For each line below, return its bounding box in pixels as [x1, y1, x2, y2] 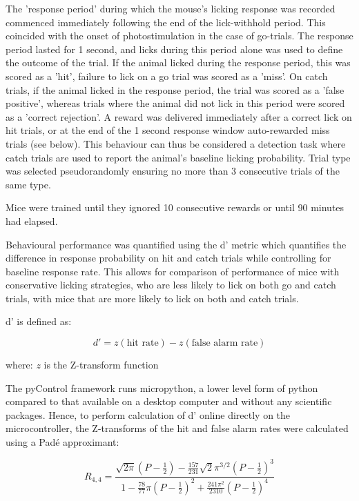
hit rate [126, 338, 159, 348]
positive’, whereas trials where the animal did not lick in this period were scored [6, 96, 345, 110]
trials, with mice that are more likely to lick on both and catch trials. [6, 291, 299, 305]
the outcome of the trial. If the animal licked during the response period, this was [6, 55, 351, 70]
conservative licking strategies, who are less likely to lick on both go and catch [6, 277, 336, 292]
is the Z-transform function [43, 357, 159, 372]
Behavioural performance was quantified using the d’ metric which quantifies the [6, 237, 347, 251]
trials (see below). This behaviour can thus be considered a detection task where [6, 136, 346, 150]
